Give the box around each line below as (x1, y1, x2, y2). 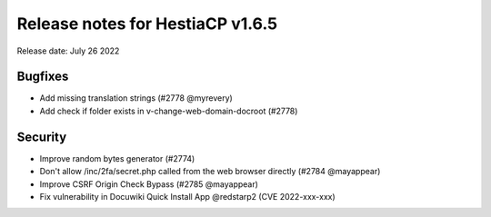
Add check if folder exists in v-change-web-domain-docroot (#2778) (39, 105, 298, 116)
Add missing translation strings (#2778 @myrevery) (39, 93, 234, 104)
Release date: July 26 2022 (16, 45, 120, 56)
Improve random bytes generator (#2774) (39, 153, 195, 163)
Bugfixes (16, 69, 69, 84)
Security (16, 129, 67, 144)
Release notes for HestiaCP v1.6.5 (16, 14, 278, 34)
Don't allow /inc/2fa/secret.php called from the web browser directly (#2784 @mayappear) (39, 166, 381, 177)
